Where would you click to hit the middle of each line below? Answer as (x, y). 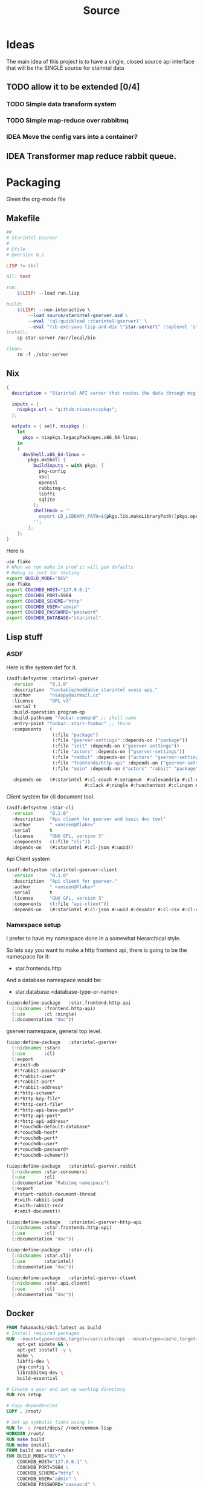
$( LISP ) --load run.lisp (48, 293)
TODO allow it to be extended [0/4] (73, 87)
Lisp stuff (24, 637)
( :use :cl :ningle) (44, 1014)
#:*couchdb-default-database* (52, 1127)
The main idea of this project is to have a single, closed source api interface (100, 61)
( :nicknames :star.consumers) (50, 1172)
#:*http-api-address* (41, 1121)
